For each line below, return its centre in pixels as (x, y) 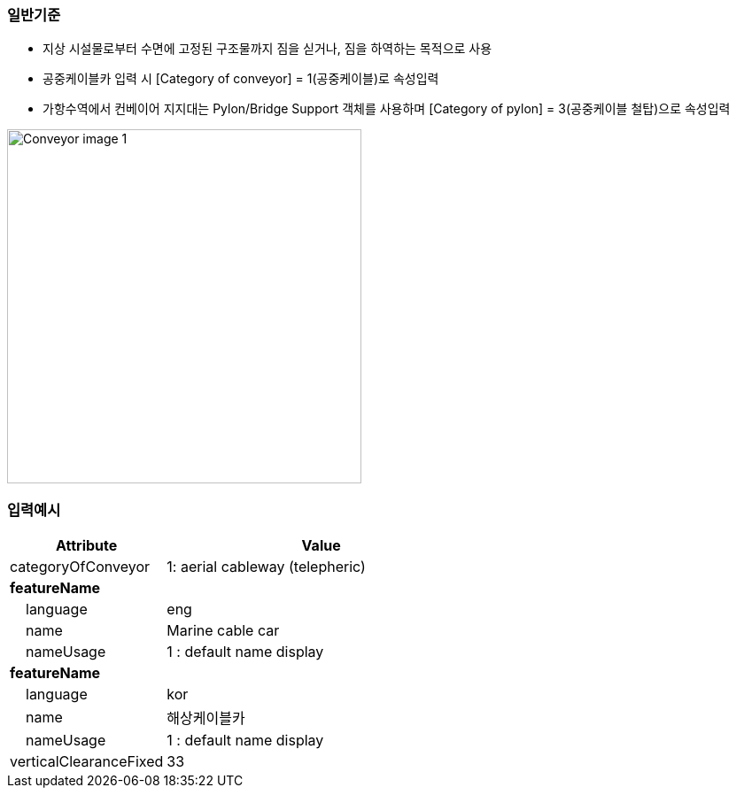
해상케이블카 (206, 718)
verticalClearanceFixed (87, 762)
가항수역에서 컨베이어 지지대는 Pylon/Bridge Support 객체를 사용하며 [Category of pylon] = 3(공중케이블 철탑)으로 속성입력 (387, 109)
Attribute (87, 546)
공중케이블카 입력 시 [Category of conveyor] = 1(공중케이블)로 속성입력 (241, 79)
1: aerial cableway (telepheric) (266, 567)
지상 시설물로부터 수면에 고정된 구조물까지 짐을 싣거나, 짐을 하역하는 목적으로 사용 (267, 49)
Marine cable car (223, 631)
